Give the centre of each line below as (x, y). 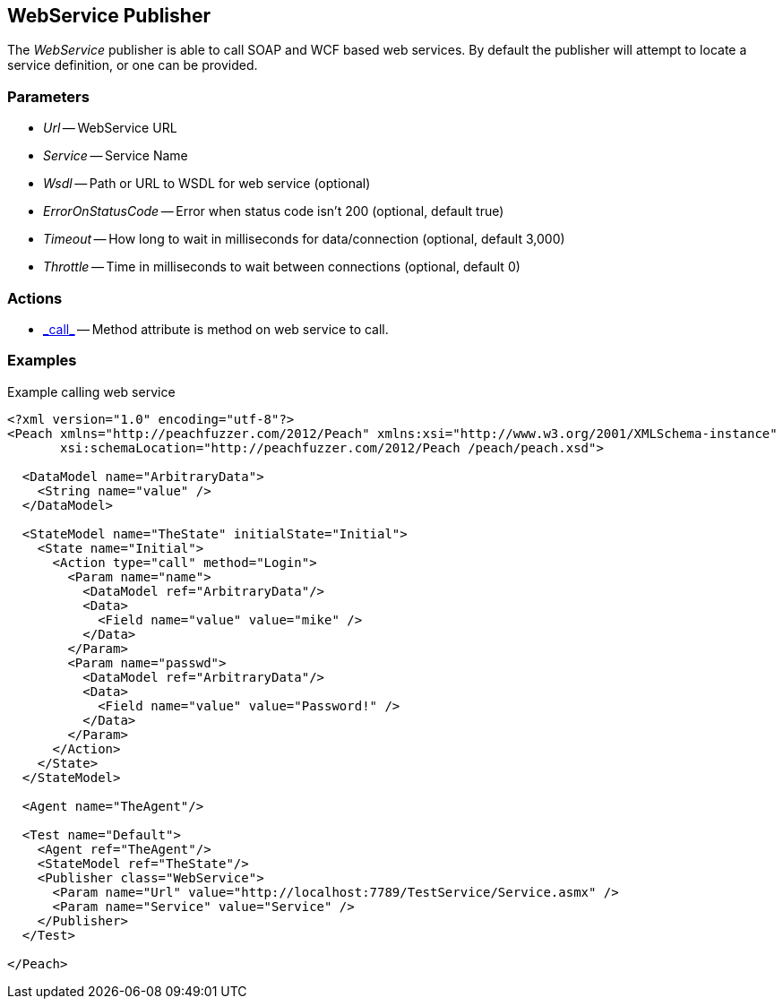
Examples (42, 361)
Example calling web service (91, 391)
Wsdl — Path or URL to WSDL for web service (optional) (207, 184)
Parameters (48, 96)
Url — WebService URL (110, 128)
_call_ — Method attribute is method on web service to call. (216, 329)
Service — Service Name (116, 156)
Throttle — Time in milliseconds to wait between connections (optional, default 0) (282, 267)
